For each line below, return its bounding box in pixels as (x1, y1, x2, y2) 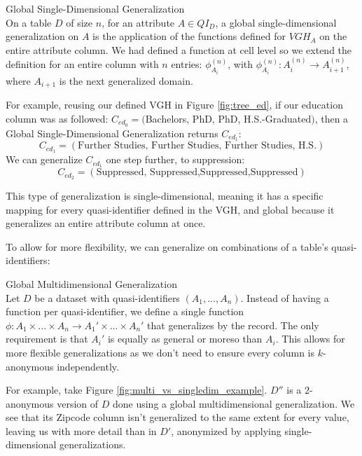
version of (57, 396, 99, 410)
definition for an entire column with (6, 57, 159, 71)
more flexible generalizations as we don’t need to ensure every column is (6, 345, 315, 359)
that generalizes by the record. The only (147, 317, 319, 332)
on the (319, 29, 347, 43)
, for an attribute (102, 15, 175, 29)
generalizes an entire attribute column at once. (6, 216, 206, 230)
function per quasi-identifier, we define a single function (6, 304, 244, 319)
